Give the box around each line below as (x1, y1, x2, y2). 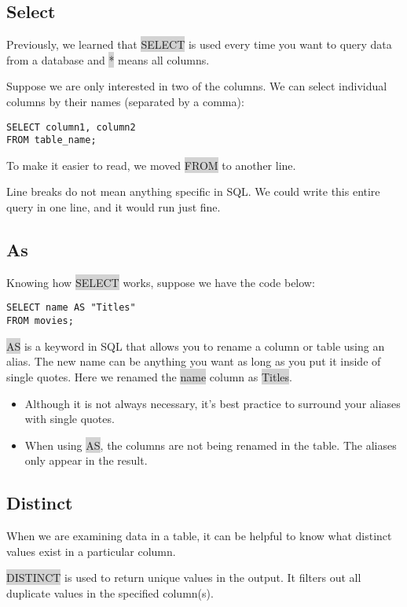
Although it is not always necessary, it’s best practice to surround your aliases (24, 395, 401, 411)
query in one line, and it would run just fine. (6, 199, 221, 215)
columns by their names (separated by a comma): (6, 93, 244, 109)
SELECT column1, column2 (6, 121, 136, 133)
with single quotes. (24, 410, 115, 427)
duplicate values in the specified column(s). (6, 584, 214, 601)
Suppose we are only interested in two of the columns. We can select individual (6, 78, 387, 94)
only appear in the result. (24, 452, 148, 469)
